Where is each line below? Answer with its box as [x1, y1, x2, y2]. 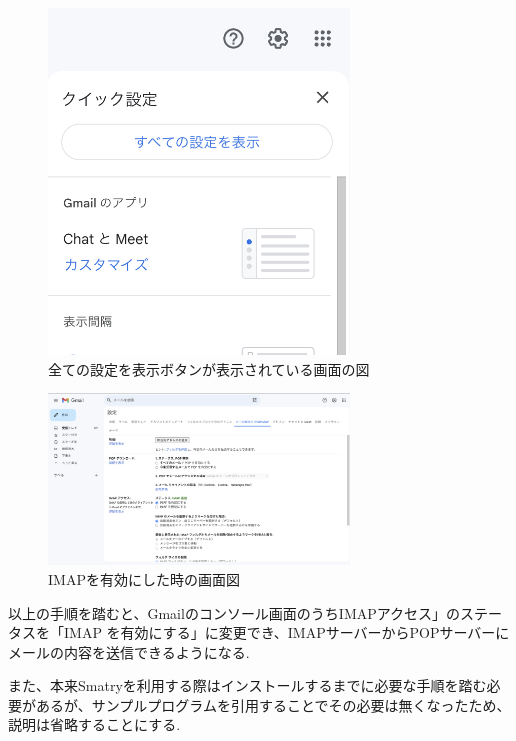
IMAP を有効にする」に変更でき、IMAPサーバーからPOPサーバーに [63, 622, 510, 643]
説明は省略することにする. [8, 714, 181, 735]
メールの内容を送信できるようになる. [8, 641, 250, 662]
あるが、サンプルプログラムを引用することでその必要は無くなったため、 [35, 694, 511, 715]
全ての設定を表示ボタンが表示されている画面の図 [48, 358, 370, 379]
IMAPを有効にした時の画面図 [48, 568, 240, 589]
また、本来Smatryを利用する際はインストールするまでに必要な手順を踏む [8, 675, 487, 696]
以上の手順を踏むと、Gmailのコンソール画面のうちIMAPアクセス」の [8, 602, 461, 623]
